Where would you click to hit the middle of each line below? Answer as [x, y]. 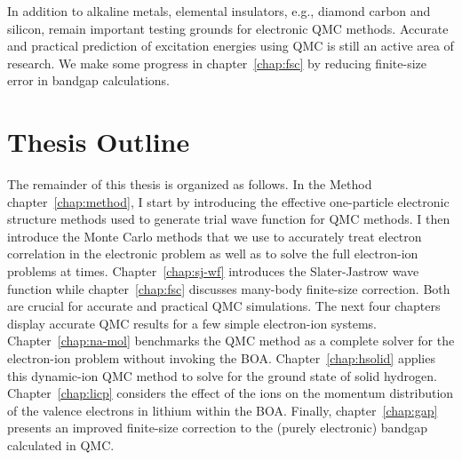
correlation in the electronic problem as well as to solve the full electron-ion [213, 254]
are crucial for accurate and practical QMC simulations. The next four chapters [224, 306]
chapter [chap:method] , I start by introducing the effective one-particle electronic [228, 201]
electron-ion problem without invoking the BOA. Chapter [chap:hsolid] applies [221, 358]
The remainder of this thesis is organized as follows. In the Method [190, 184]
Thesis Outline [99, 142]
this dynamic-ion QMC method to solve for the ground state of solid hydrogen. [222, 375]
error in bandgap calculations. [89, 80]
